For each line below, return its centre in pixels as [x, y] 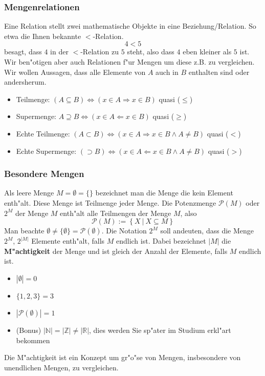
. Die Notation [124, 231]
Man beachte [24, 231]
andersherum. [25, 82]
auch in [167, 72]
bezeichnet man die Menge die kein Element [164, 193]
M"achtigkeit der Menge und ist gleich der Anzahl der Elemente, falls [116, 251]
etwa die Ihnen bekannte [43, 36]
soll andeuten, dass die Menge [207, 231]
